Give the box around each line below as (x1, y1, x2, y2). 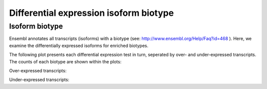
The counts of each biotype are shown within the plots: (9, 58, 122, 64)
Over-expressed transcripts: (9, 67, 67, 74)
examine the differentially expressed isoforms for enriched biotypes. (9, 43, 148, 48)
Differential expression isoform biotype (9, 7, 174, 18)
